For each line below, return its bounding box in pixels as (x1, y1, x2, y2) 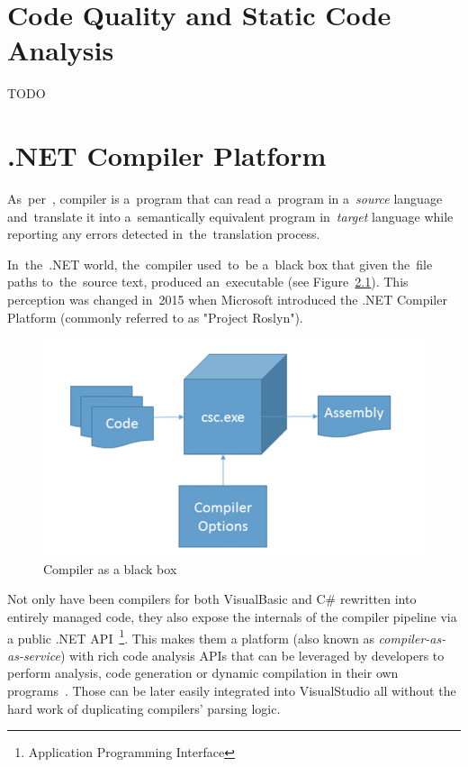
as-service (7, 645, 60, 664)
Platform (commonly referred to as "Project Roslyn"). (7, 307, 303, 326)
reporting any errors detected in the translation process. (7, 224, 320, 243)
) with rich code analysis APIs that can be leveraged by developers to (59, 645, 445, 664)
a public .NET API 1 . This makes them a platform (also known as (7, 625, 374, 647)
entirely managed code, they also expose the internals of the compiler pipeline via (7, 607, 457, 625)
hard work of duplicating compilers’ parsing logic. (7, 699, 281, 717)
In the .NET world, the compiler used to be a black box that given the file (7, 254, 433, 273)
